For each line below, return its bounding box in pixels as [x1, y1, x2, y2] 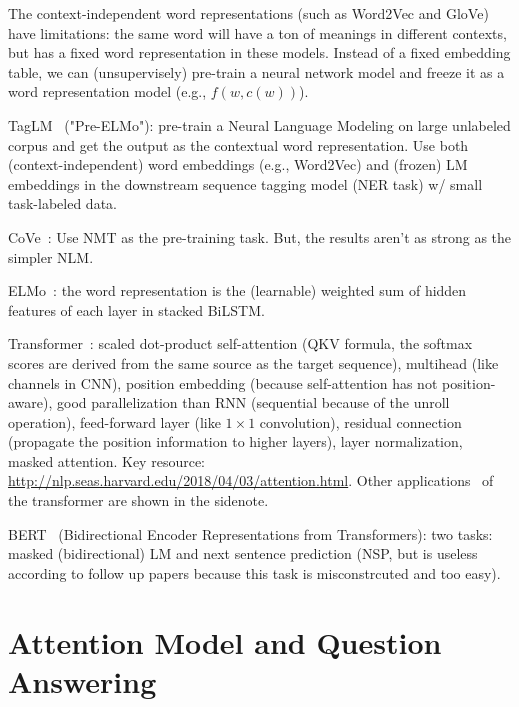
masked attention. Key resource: [8, 450, 205, 471]
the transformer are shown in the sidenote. [8, 490, 269, 511]
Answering [8, 660, 157, 701]
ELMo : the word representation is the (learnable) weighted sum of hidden [8, 280, 467, 301]
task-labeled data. [8, 193, 117, 214]
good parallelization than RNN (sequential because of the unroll [57, 392, 450, 413]
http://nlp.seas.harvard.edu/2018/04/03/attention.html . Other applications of [8, 470, 494, 491]
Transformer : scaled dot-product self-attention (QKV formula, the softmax [8, 333, 473, 354]
